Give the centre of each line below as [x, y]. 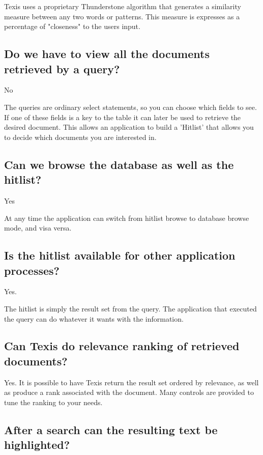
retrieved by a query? [62, 68]
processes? [32, 270]
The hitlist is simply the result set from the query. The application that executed [130, 308]
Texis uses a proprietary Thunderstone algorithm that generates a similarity [123, 6]
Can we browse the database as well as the [119, 164]
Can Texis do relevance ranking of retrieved [122, 346]
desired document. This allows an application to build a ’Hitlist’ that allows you [129, 127]
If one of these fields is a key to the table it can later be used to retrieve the [123, 117]
